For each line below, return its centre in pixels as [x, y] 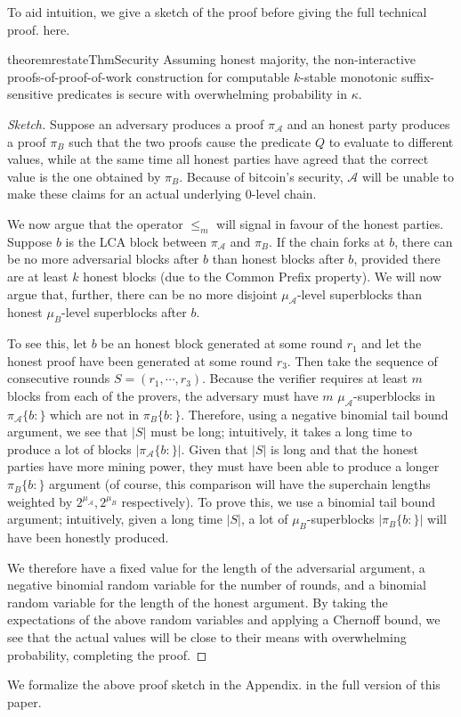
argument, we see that [68, 432]
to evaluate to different [391, 141]
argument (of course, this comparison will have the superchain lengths [240, 484]
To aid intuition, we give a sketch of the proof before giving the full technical [217, 12]
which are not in [95, 414]
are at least [38, 276]
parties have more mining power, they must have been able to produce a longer [223, 466]
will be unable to [408, 176]
